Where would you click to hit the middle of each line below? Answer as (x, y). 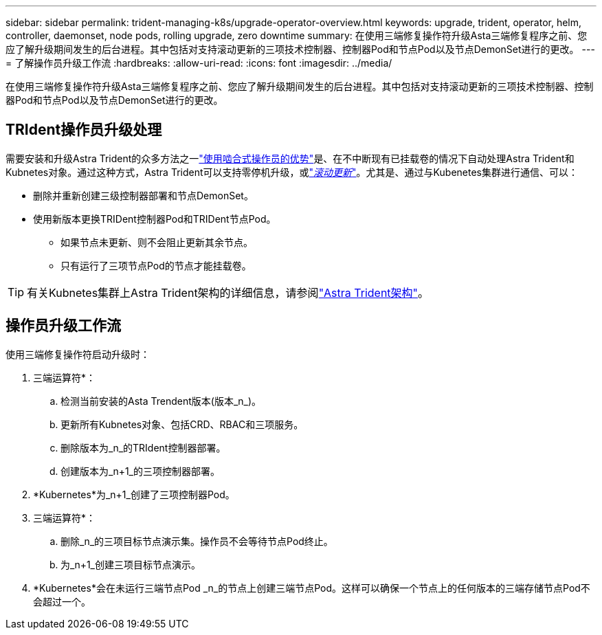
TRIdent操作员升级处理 (84, 130)
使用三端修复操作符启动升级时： (78, 354)
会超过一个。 (62, 601)
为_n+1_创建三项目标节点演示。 (131, 564)
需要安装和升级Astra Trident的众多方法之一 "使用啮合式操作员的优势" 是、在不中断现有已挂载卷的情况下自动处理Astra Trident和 (290, 158)
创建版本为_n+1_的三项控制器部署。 (140, 471)
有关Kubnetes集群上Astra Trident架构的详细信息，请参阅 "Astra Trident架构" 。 (228, 292)
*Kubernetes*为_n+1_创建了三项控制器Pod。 (134, 494)
